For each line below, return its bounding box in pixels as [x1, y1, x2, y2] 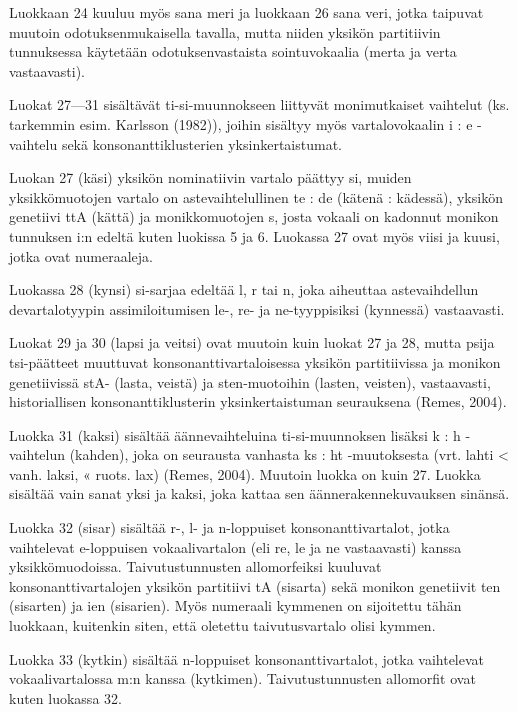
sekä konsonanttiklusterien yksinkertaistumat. [61, 133, 342, 154]
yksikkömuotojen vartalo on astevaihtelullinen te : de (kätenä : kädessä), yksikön [9, 186, 503, 207]
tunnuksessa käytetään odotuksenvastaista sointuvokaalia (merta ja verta [9, 41, 457, 62]
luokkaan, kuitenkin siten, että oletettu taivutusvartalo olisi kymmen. [9, 615, 436, 636]
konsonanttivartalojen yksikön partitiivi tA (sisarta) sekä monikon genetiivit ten [9, 575, 501, 596]
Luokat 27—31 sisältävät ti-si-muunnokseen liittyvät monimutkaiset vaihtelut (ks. [9, 94, 510, 115]
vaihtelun [9, 444, 66, 465]
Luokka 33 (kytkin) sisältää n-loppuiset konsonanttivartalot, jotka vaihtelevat [9, 648, 485, 669]
